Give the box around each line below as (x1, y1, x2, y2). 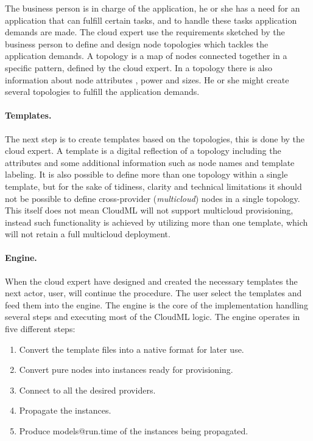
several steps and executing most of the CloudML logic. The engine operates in (5, 310, 300, 323)
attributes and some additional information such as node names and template (5, 156, 295, 168)
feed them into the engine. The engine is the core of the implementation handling (5, 298, 308, 311)
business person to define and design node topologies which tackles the (5, 37, 269, 50)
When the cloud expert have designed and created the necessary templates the (5, 274, 298, 287)
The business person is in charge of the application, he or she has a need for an (5, 2, 300, 14)
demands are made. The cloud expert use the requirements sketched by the (5, 26, 285, 38)
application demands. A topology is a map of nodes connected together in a (5, 49, 287, 62)
